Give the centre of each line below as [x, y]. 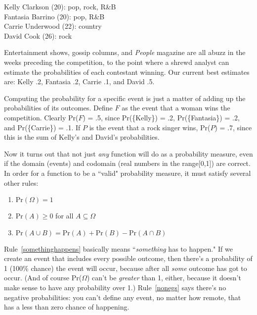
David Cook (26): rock [38, 35]
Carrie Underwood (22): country [53, 26]
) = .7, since [233, 127]
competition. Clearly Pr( [41, 117]
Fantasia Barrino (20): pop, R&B [54, 16]
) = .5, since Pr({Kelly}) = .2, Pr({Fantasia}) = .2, [161, 117]
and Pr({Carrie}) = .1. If [42, 127]
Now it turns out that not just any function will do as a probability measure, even [128, 153]
